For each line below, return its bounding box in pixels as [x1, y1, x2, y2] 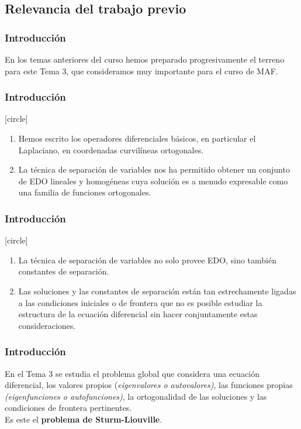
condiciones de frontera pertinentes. [5, 401, 132, 414]
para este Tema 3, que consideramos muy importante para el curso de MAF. [5, 64, 278, 77]
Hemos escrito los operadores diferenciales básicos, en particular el [18, 132, 256, 144]
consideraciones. [18, 319, 76, 331]
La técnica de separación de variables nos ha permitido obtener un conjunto [18, 163, 290, 176]
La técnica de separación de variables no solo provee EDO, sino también [18, 253, 276, 266]
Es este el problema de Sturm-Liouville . [5, 413, 162, 425]
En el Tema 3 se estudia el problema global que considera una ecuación [5, 367, 260, 379]
